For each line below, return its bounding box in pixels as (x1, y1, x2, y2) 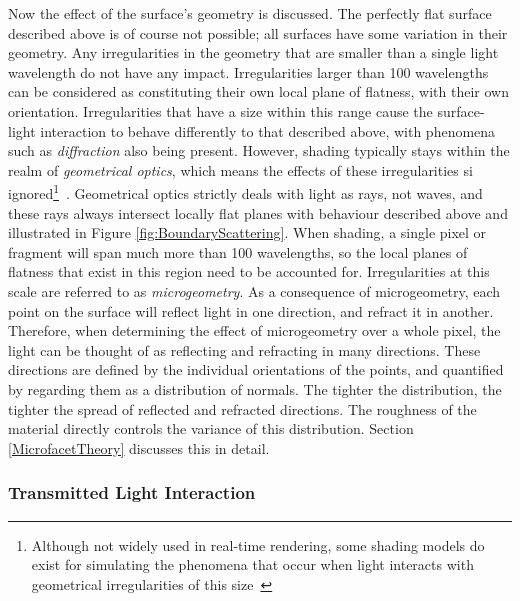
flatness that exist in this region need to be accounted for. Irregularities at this (8, 261, 490, 282)
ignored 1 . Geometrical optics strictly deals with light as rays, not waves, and (8, 180, 483, 203)
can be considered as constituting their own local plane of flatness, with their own (8, 81, 510, 102)
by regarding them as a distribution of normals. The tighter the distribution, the (8, 378, 502, 399)
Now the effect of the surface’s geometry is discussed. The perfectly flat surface (8, 3, 492, 23)
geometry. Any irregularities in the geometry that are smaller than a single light (8, 42, 499, 63)
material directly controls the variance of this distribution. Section (8, 418, 414, 439)
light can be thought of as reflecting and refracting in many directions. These (8, 339, 481, 360)
